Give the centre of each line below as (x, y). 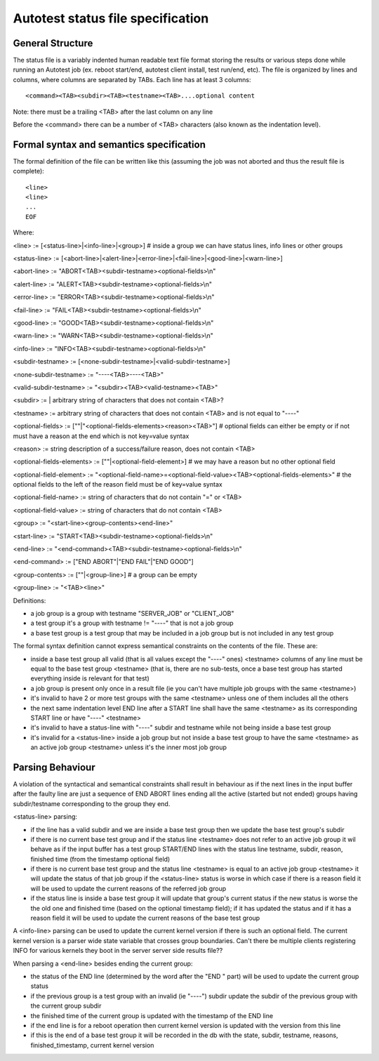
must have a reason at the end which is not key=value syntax (101, 436)
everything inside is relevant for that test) (90, 678)
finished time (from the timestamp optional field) (100, 859)
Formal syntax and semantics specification (109, 144)
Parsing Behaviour (54, 767)
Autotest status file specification (111, 18)
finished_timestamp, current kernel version (92, 1045)
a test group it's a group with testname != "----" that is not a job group (132, 623)
